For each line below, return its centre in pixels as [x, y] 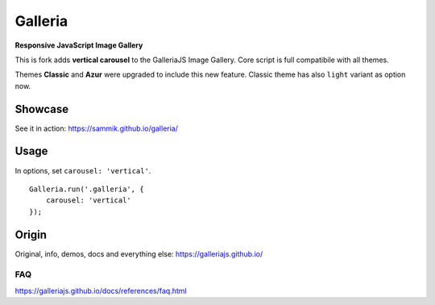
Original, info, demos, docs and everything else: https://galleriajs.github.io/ [139, 253]
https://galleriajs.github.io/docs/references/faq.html [101, 290]
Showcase [42, 109]
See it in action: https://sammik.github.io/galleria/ [97, 128]
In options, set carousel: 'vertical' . [83, 170]
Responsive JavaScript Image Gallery [79, 45]
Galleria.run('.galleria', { [87, 189]
